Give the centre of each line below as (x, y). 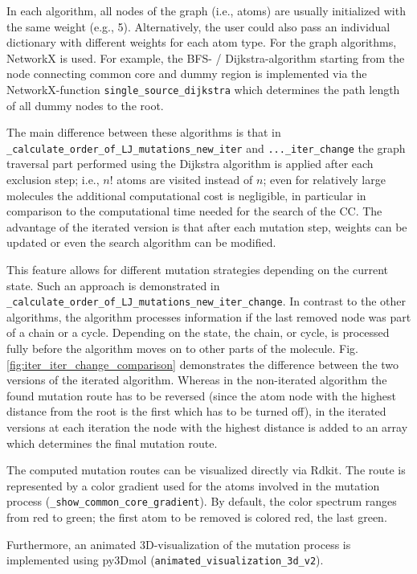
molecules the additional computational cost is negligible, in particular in (186, 195)
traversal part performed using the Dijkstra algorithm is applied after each (190, 164)
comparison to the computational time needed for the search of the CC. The (194, 211)
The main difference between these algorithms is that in (144, 132)
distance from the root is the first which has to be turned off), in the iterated (196, 411)
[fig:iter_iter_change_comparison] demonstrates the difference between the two (203, 364)
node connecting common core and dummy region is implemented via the (187, 74)
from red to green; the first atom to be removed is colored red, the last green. (197, 517)
